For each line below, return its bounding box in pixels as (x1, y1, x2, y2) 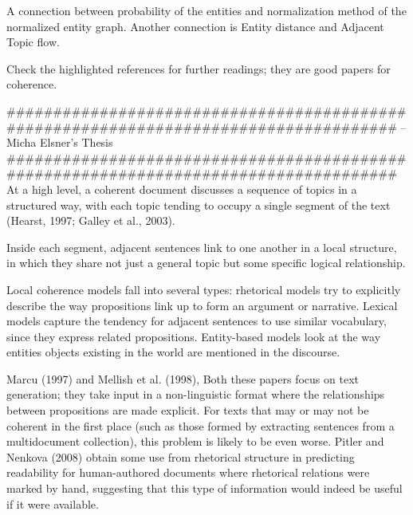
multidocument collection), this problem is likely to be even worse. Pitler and (6, 433, 384, 450)
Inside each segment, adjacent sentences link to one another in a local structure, (6, 238, 397, 255)
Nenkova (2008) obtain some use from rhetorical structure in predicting (6, 448, 355, 465)
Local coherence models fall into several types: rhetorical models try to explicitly (6, 281, 401, 297)
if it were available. (6, 495, 99, 512)
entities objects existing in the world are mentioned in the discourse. (6, 344, 340, 360)
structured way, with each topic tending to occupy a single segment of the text (6, 196, 391, 213)
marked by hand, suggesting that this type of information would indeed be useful (6, 480, 403, 497)
